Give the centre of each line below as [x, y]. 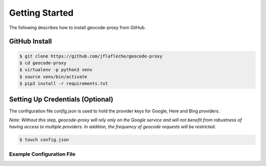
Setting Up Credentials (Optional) [61, 99]
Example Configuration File [42, 154]
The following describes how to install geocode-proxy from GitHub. [78, 28]
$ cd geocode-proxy [43, 63]
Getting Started [41, 13]
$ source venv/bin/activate [53, 77]
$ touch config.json [44, 140]
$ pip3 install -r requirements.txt [64, 84]
